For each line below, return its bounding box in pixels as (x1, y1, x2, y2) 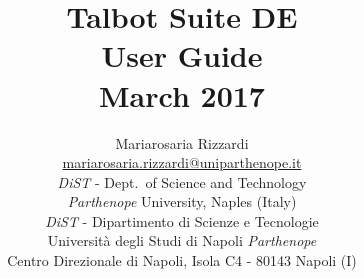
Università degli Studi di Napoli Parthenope (47, 230, 317, 251)
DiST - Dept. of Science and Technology (57, 171, 307, 192)
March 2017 (99, 74, 265, 115)
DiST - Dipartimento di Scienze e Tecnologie (45, 210, 319, 231)
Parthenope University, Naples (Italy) (67, 191, 297, 212)
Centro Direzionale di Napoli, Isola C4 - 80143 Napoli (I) (7, 250, 357, 271)
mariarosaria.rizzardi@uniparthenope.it (62, 152, 302, 173)
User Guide (101, 35, 263, 76)
